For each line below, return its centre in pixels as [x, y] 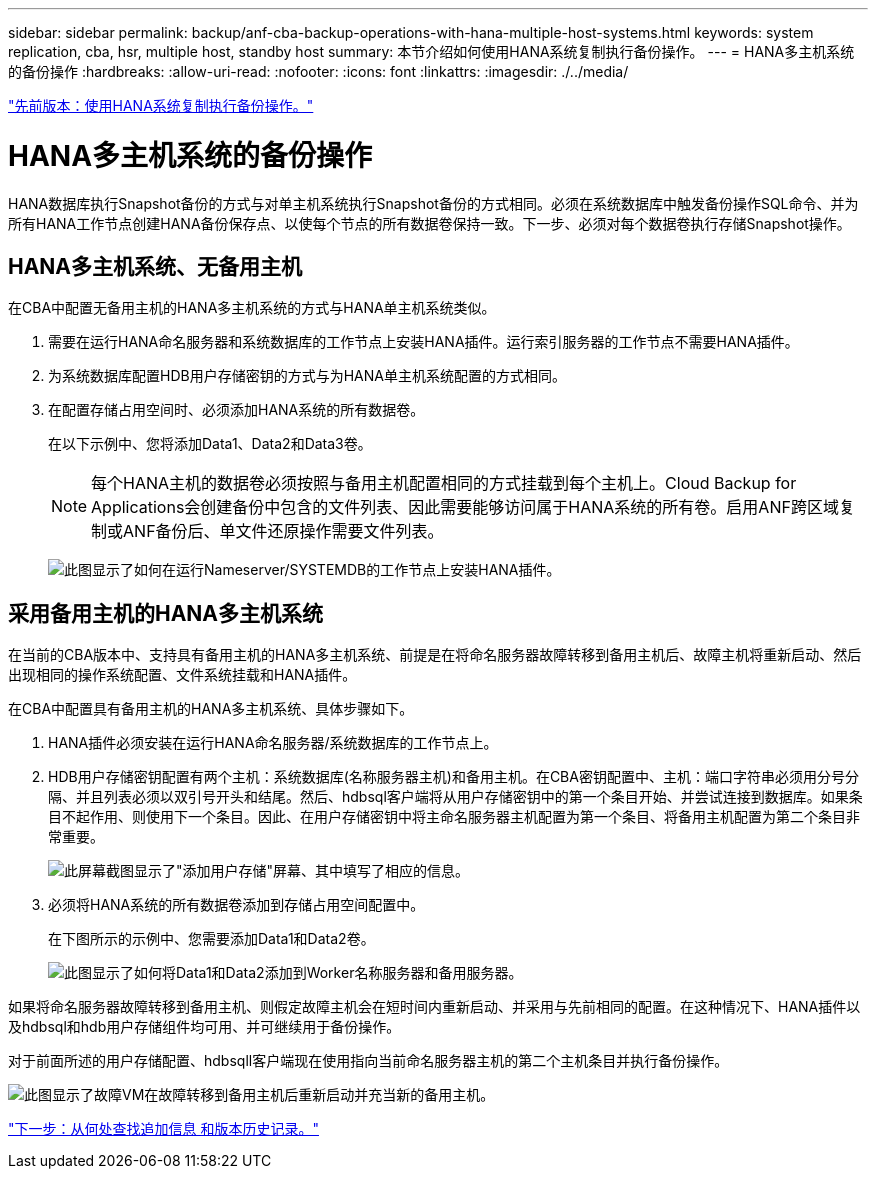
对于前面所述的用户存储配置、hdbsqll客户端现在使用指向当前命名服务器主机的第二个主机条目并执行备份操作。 [368, 1061]
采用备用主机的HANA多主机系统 [166, 613]
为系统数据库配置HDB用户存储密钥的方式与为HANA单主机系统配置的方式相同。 [307, 376]
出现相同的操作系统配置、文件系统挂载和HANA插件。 [182, 675]
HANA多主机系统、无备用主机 [155, 266]
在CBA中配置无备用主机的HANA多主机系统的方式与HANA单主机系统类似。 [252, 308]
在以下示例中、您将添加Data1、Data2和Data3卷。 [210, 444]
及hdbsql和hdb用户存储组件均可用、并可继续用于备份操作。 [204, 1027]
